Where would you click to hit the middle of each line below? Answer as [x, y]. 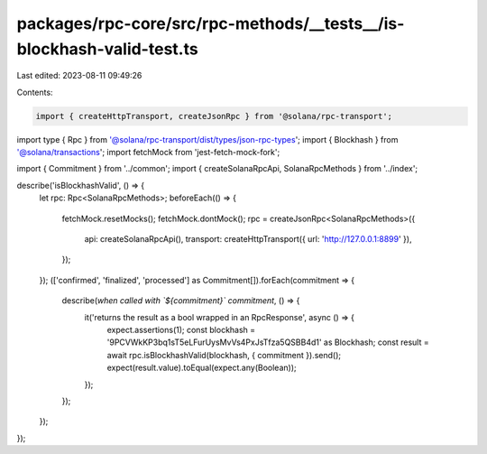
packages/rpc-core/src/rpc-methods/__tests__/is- [211, 23]
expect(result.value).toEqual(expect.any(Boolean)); [202, 368]
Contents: [35, 92]
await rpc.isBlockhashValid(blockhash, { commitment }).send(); [224, 355]
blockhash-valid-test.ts [107, 49]
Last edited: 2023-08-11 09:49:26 [79, 76]
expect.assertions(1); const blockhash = [181, 330]
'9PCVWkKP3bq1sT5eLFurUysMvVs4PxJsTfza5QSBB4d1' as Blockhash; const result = [268, 342]
